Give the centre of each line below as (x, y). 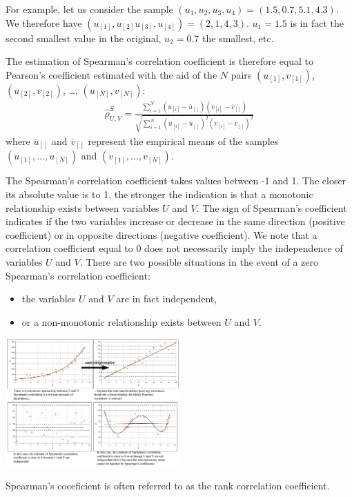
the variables (49, 299)
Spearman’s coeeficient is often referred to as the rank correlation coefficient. (168, 486)
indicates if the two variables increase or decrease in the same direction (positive (175, 221)
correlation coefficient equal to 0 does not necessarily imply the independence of (174, 248)
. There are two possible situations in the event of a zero (199, 261)
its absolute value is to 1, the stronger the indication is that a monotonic (159, 194)
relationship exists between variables (82, 207)
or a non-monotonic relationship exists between (121, 321)
